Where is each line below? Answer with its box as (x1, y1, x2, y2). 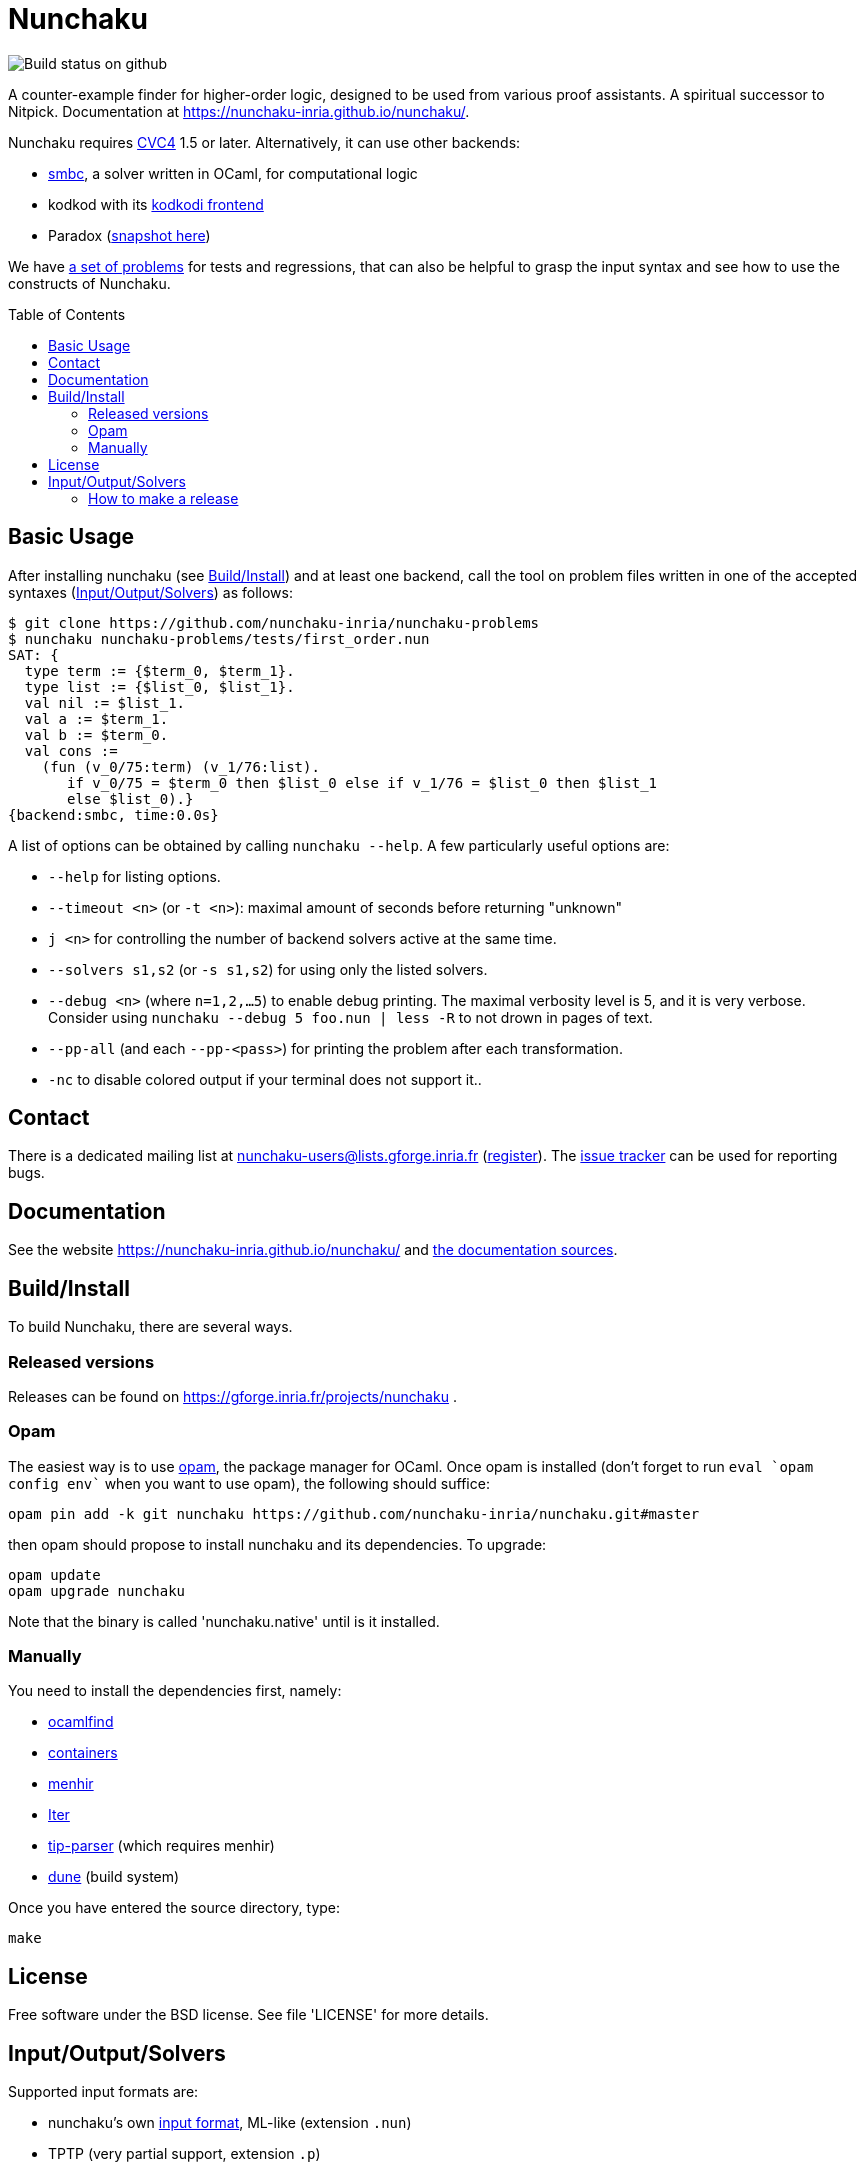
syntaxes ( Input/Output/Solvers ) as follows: (8, 583, 293, 601)
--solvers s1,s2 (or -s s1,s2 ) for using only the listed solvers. (48, 960, 488, 978)
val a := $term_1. (24, 710, 169, 727)
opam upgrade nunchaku (8, 1582, 186, 1599)
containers (48, 1744, 118, 1762)
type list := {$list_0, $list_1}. (24, 678, 295, 695)
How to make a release (88, 489, 239, 507)
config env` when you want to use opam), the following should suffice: (8, 1474, 490, 1492)
